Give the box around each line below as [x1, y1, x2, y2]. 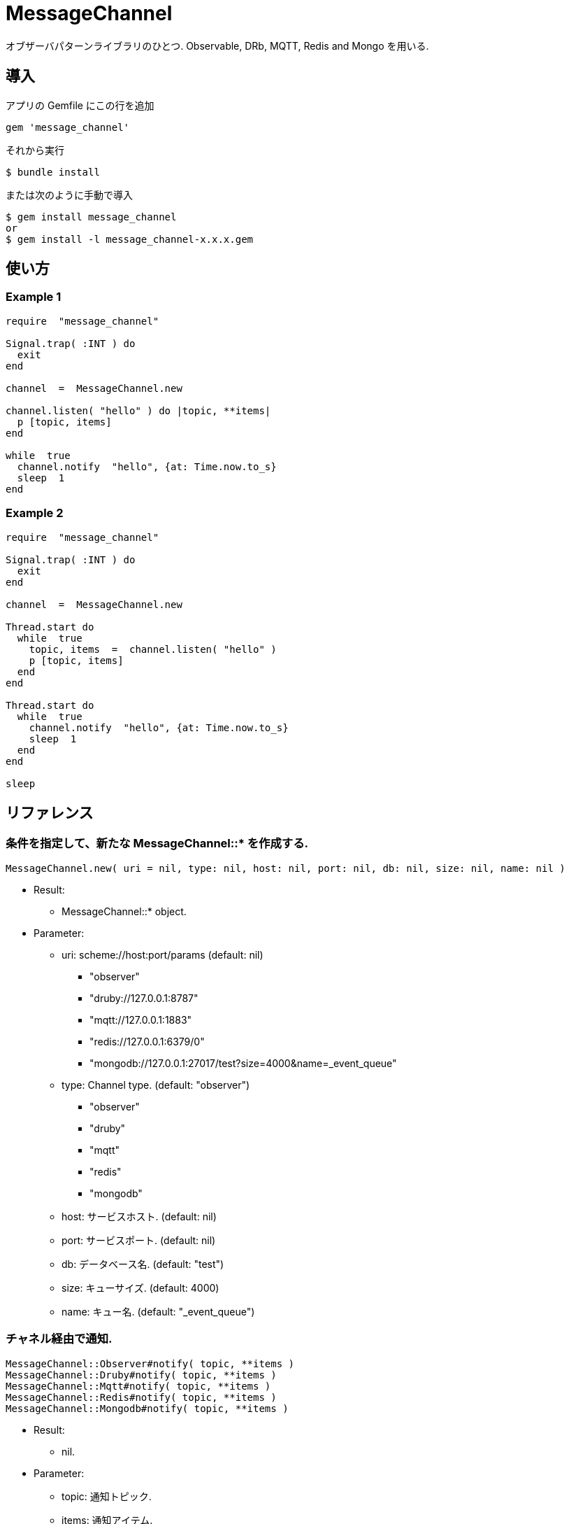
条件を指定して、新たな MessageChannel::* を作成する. [6, 836, 308, 851]
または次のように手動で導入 [6, 188, 133, 201]
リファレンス [6, 803, 94, 821]
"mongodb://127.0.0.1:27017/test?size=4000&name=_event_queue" [89, 1057, 397, 1069]
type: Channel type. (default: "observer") [62, 1078, 250, 1091]
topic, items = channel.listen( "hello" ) [29, 643, 277, 655]
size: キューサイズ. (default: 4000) [62, 1281, 219, 1294]
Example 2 [6, 506, 64, 521]
